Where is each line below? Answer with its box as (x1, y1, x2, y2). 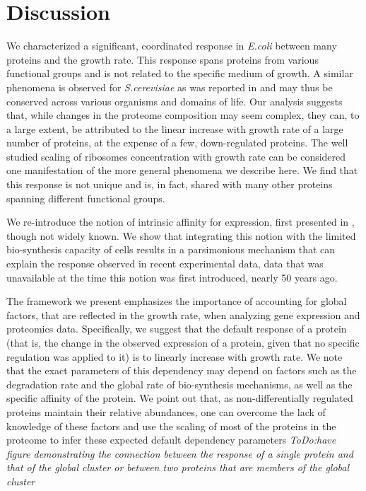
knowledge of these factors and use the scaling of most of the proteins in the (6, 418, 336, 433)
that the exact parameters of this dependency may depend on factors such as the (6, 363, 357, 378)
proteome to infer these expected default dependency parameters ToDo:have (6, 432, 336, 447)
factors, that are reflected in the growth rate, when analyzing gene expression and (6, 307, 360, 322)
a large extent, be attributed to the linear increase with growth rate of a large (6, 121, 343, 136)
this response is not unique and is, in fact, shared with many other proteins (6, 177, 333, 192)
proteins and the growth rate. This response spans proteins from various (6, 52, 319, 67)
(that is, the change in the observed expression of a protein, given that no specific (6, 335, 360, 350)
